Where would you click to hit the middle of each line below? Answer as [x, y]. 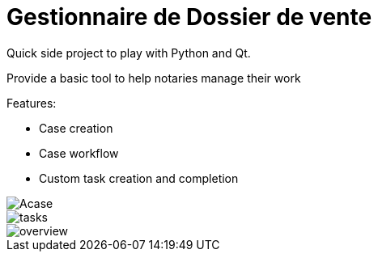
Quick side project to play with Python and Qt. [129, 53]
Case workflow [79, 153]
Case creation [76, 128]
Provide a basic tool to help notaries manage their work [154, 78]
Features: [32, 103]
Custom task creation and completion [139, 178]
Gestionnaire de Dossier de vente [189, 17]
